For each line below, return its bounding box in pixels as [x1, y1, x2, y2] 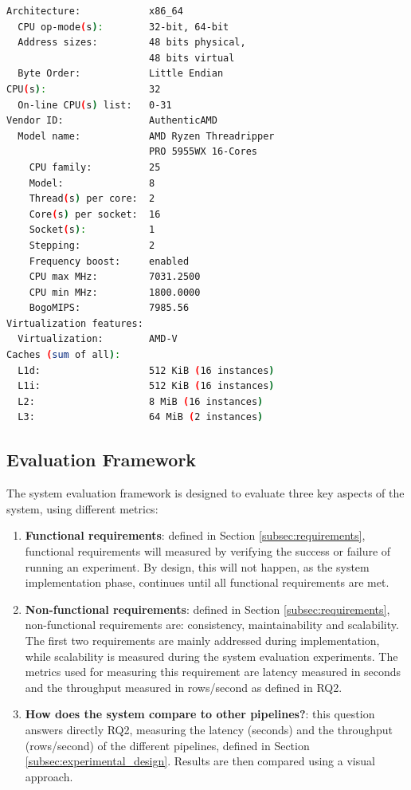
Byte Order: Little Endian [18, 68, 224, 80]
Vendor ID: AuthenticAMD [6, 115, 217, 127]
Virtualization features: [6, 317, 143, 329]
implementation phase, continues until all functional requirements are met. [25, 574, 389, 591]
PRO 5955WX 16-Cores [148, 146, 258, 158]
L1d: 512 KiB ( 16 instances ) [18, 364, 275, 376]
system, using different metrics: [6, 500, 159, 517]
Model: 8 [29, 177, 155, 189]
